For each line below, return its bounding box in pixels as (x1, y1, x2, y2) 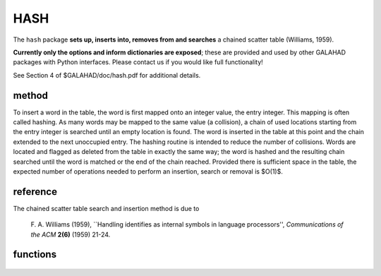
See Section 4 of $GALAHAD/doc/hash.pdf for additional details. (13, 71, 201, 79)
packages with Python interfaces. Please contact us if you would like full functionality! (13, 58, 264, 66)
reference (13, 186, 58, 198)
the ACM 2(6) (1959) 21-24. (30, 230, 111, 239)
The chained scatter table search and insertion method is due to (13, 204, 200, 212)
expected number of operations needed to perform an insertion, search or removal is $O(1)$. (13, 167, 284, 176)
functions (13, 248, 56, 260)
